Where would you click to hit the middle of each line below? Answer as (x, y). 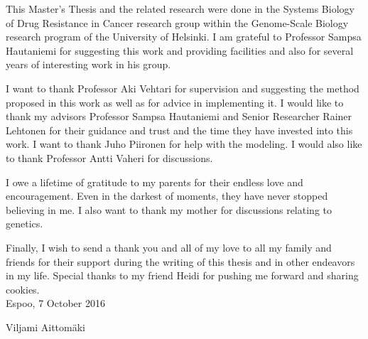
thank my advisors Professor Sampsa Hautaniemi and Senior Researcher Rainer (179, 116)
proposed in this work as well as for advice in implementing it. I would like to (175, 102)
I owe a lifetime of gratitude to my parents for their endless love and (155, 182)
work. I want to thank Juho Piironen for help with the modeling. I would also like (184, 144)
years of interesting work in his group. (88, 64)
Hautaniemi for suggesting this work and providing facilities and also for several (180, 50)
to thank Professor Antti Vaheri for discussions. (109, 157)
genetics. (25, 224)
